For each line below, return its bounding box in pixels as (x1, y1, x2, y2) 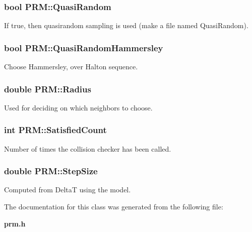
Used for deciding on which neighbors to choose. (4, 102, 153, 112)
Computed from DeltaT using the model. (4, 184, 131, 195)
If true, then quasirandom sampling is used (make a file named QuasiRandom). (4, 20, 248, 31)
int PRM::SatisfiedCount (4, 124, 107, 136)
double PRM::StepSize (4, 165, 98, 177)
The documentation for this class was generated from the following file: (4, 201, 223, 212)
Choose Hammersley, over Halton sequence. (4, 61, 138, 72)
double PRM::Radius (4, 82, 91, 95)
